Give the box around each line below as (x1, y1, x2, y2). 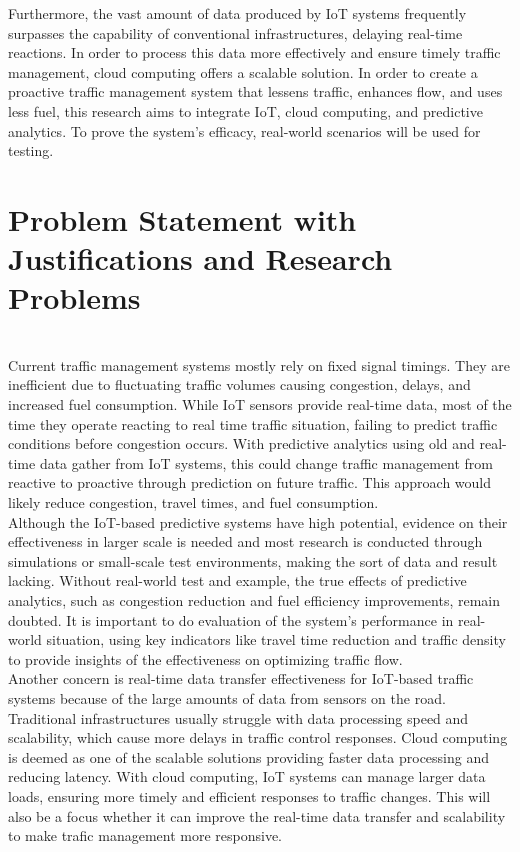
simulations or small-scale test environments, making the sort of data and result (8, 550, 498, 571)
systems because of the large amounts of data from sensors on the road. (8, 687, 446, 708)
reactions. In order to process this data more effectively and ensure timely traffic (8, 42, 501, 63)
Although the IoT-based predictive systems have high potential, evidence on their (8, 511, 508, 532)
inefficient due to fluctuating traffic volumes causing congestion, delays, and (8, 374, 471, 395)
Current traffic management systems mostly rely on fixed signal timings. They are (8, 354, 510, 375)
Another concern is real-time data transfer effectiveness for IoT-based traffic (8, 668, 474, 689)
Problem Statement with (8, 198, 357, 239)
